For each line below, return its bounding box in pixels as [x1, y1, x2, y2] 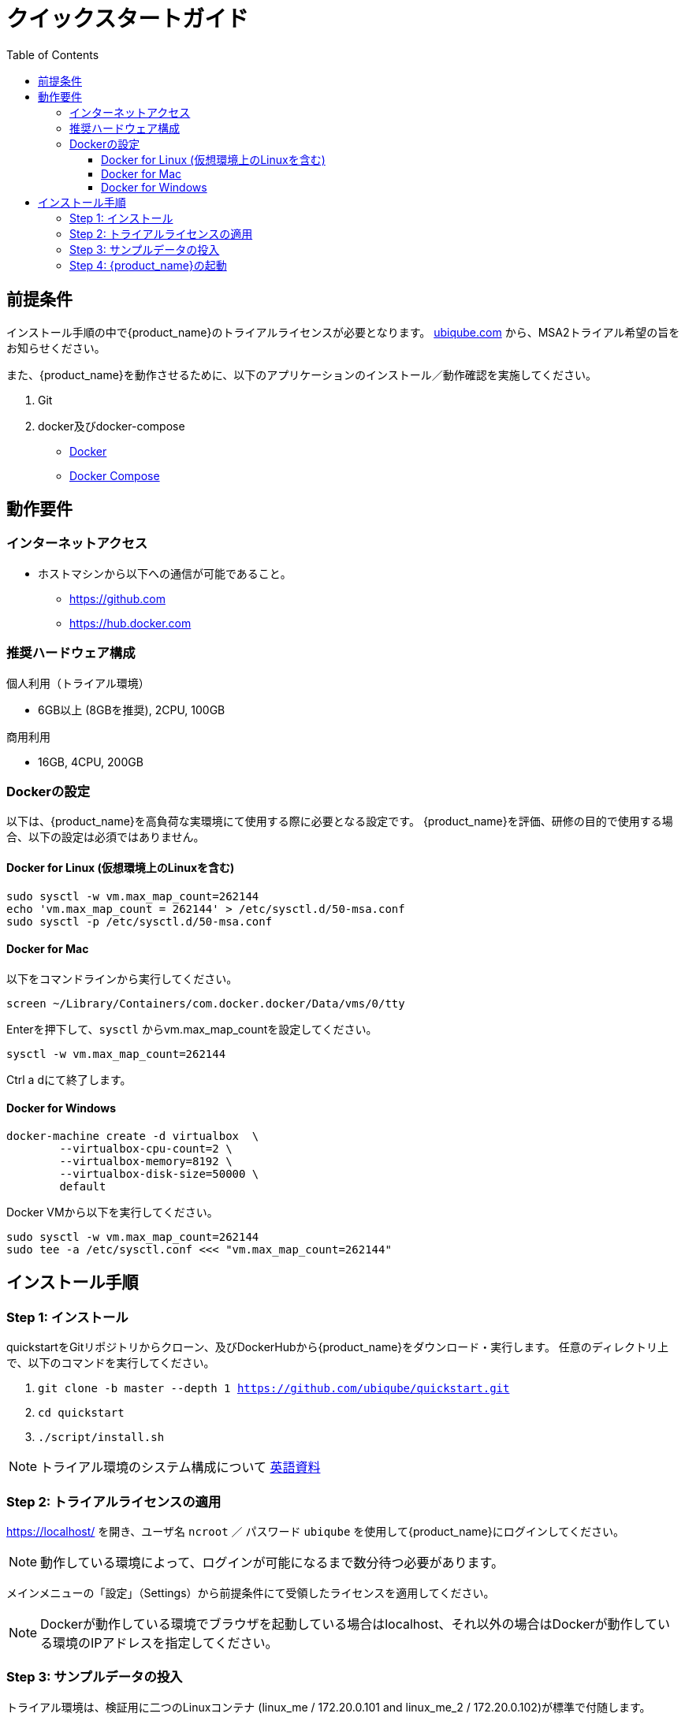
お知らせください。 [6, 341, 106, 355]
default [59, 1179, 106, 1193]
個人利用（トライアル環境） [6, 676, 150, 690]
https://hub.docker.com [69, 616, 192, 630]
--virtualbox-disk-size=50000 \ [59, 1167, 259, 1180]
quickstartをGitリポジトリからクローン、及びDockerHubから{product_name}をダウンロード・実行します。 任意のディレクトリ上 [6, 1340, 668, 1354]
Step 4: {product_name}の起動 [69, 258, 227, 272]
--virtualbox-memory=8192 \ [59, 1154, 233, 1168]
